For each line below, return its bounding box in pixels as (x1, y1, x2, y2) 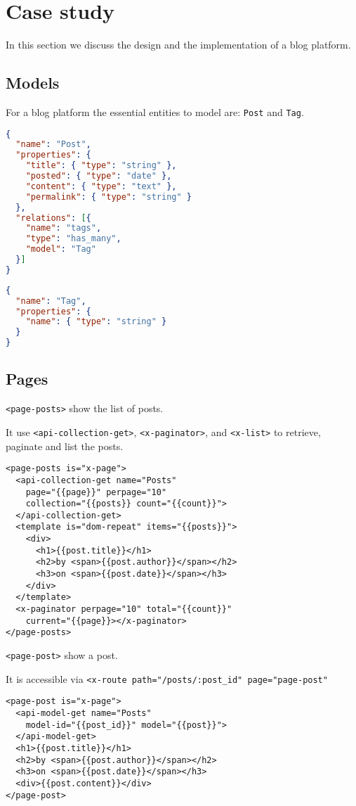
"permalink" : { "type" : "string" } (25, 191, 192, 202)
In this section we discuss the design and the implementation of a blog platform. (6, 37, 351, 52)
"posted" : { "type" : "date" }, (25, 171, 172, 181)
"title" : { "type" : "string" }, (25, 160, 177, 171)
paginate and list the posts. (6, 438, 124, 453)
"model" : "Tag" (25, 244, 96, 255)
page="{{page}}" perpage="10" (25, 487, 167, 497)
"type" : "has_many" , (25, 234, 121, 244)
